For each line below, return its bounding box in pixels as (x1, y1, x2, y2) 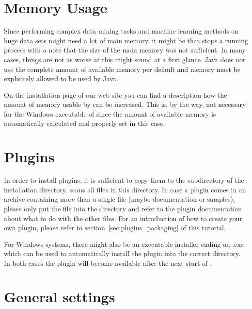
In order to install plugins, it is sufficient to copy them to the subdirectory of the (4, 175, 244, 185)
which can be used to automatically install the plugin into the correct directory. (4, 248, 240, 258)
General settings (4, 286, 115, 306)
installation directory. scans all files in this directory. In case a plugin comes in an (4, 184, 246, 194)
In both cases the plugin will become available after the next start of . (4, 257, 212, 268)
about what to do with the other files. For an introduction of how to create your (4, 213, 242, 223)
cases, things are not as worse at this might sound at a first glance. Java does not (4, 54, 246, 64)
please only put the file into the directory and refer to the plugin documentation (4, 203, 242, 213)
